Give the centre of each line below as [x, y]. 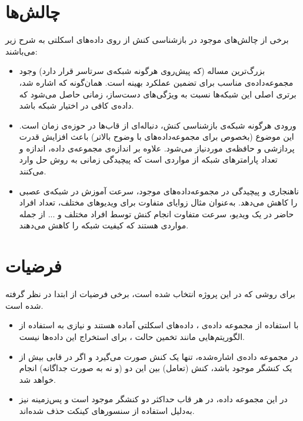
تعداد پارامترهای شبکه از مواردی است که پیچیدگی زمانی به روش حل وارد [148, 159]
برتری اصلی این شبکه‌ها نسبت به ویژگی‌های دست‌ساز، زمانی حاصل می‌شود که [158, 94]
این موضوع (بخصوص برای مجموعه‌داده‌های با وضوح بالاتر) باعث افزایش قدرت [157, 137]
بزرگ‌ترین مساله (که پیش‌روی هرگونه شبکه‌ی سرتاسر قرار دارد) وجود [142, 71]
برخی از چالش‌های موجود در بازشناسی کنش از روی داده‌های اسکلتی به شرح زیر [147, 40]
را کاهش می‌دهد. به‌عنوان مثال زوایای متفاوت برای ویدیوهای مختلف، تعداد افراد [158, 202]
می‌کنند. [33, 171]
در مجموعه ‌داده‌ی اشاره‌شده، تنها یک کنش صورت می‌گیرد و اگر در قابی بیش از [159, 356]
